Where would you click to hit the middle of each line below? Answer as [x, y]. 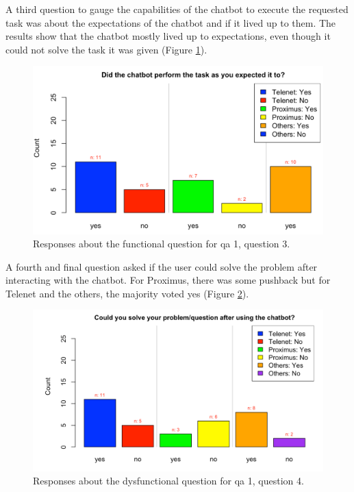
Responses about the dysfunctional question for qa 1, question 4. [168, 481]
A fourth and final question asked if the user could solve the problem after [162, 266]
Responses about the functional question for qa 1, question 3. [162, 244]
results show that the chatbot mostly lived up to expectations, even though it [168, 36]
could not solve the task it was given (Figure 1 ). [106, 49]
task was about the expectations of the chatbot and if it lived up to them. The [171, 22]
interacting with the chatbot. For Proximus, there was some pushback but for [168, 280]
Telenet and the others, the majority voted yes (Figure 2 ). [127, 293]
